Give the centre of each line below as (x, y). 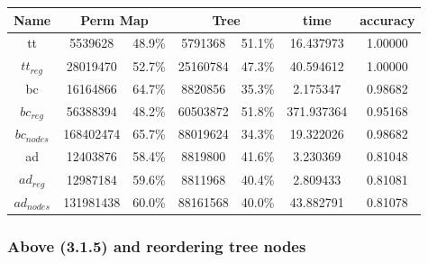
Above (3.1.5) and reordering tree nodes (157, 245)
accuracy (387, 19)
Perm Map (114, 19)
